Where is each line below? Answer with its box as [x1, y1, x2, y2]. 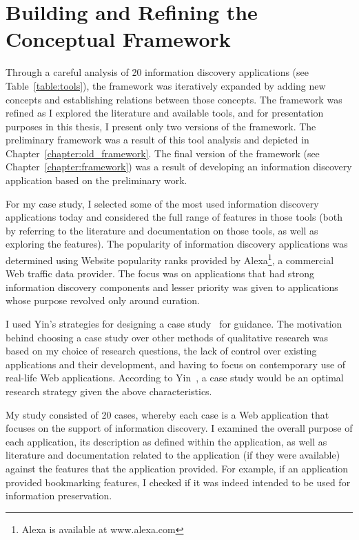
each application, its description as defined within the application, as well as [6, 434, 327, 448]
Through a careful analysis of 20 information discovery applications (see [6, 65, 309, 79]
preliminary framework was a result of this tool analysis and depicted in [6, 132, 309, 147]
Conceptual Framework [6, 25, 231, 53]
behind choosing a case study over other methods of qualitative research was [6, 330, 329, 344]
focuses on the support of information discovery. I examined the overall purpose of [6, 421, 353, 435]
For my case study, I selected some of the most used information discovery [6, 196, 319, 210]
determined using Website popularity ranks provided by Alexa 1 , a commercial [6, 251, 334, 267]
